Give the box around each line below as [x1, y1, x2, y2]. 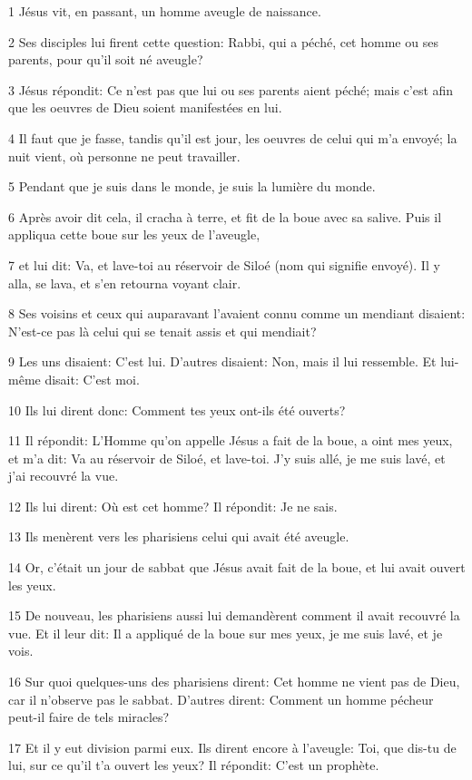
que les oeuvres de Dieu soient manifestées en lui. [8, 98, 282, 117]
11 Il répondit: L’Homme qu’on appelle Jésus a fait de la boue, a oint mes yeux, [8, 431, 453, 450]
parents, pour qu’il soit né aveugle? [8, 50, 203, 69]
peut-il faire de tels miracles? [8, 707, 170, 726]
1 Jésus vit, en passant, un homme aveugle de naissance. [8, 2, 321, 20]
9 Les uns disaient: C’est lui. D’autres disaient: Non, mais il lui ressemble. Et [8, 352, 437, 371]
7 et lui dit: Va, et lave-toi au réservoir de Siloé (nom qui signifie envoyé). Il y [8, 255, 440, 274]
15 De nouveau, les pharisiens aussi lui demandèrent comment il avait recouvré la [8, 606, 460, 625]
